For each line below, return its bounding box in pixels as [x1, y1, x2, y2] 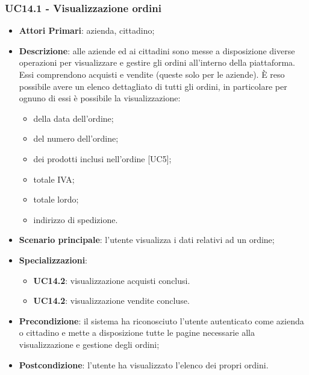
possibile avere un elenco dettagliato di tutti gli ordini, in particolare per [19, 80, 287, 92]
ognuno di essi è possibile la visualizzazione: [19, 92, 181, 104]
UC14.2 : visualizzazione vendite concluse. [33, 294, 190, 307]
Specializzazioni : [19, 253, 88, 266]
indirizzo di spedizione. [33, 213, 118, 225]
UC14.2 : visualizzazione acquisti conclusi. [33, 274, 190, 286]
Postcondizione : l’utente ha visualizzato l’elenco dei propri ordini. [19, 358, 269, 371]
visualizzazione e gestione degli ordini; [19, 338, 160, 350]
